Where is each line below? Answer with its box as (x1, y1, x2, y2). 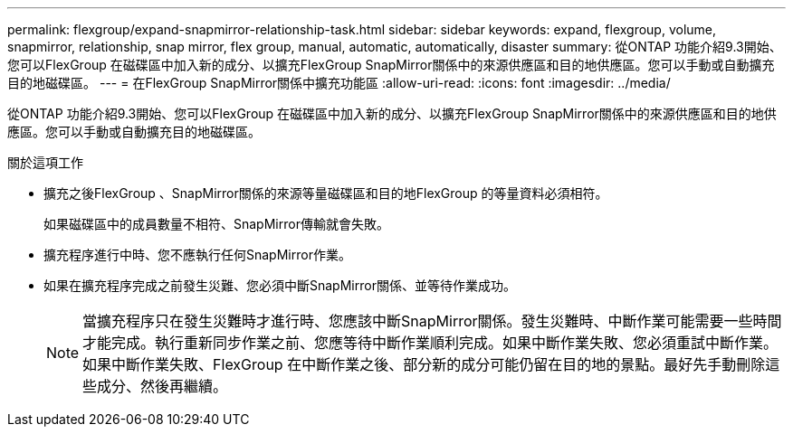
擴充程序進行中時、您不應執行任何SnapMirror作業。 (43, 247, 351, 262)
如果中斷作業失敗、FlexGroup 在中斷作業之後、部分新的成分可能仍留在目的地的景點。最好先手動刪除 (82, 355, 766, 373)
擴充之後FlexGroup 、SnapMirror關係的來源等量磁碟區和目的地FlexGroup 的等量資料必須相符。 (43, 185, 608, 201)
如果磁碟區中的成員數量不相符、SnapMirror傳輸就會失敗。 (43, 216, 389, 231)
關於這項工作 (7, 155, 83, 170)
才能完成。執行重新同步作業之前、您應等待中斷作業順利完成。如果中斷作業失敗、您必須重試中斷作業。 (82, 334, 779, 352)
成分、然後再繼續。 (97, 377, 228, 395)
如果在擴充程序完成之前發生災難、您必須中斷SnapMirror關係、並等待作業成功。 (43, 278, 516, 293)
